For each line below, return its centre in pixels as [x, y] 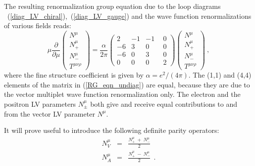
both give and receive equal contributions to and [164, 104]
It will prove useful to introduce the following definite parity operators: [112, 130]
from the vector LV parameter [50, 113]
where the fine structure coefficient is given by [74, 75]
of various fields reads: [38, 25]
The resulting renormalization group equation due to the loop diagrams [112, 6]
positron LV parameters [40, 104]
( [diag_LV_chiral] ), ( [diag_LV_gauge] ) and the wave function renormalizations [129, 16]
